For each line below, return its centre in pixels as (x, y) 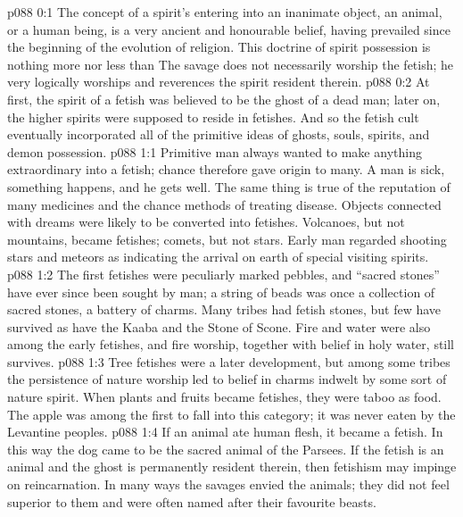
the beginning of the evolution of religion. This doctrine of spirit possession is (219, 47)
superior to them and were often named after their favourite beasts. (192, 501)
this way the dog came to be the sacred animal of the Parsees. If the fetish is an (226, 449)
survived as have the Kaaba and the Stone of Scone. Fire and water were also (219, 326)
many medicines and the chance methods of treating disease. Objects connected (224, 204)
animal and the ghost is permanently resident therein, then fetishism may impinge (232, 467)
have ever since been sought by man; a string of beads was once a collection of (221, 292)
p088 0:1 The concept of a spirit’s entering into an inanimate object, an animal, (225, 12)
